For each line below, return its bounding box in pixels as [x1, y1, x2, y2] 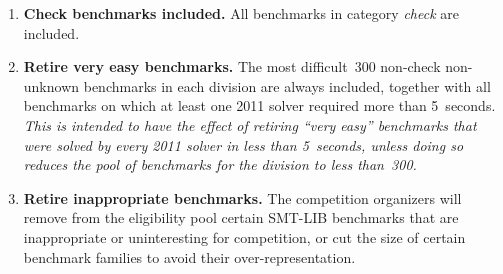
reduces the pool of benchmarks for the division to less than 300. [23, 154, 417, 175]
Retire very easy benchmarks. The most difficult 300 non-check [23, 56, 441, 77]
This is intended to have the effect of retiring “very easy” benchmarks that [23, 114, 477, 135]
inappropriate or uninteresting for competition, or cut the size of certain [23, 226, 466, 247]
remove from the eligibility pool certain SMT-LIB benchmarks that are [23, 207, 459, 228]
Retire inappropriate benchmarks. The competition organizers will [23, 187, 462, 208]
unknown [23, 75, 80, 96]
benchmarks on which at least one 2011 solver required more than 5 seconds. [23, 95, 496, 116]
